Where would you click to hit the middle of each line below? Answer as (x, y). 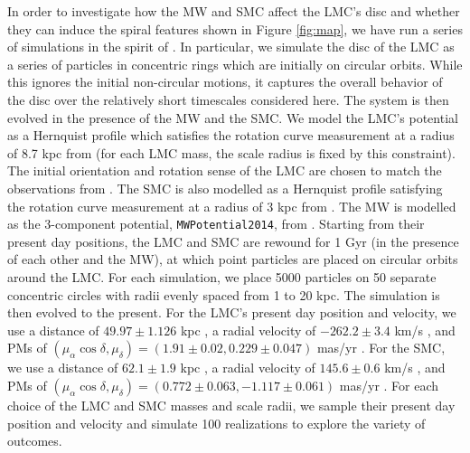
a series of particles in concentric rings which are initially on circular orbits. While (235, 64)
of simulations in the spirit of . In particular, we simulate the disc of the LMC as (231, 47)
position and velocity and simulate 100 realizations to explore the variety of (216, 423)
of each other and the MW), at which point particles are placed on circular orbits (233, 259)
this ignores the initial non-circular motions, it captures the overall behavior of (225, 82)
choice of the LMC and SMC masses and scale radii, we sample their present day (231, 405)
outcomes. (35, 441)
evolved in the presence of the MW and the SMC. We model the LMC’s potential (233, 117)
